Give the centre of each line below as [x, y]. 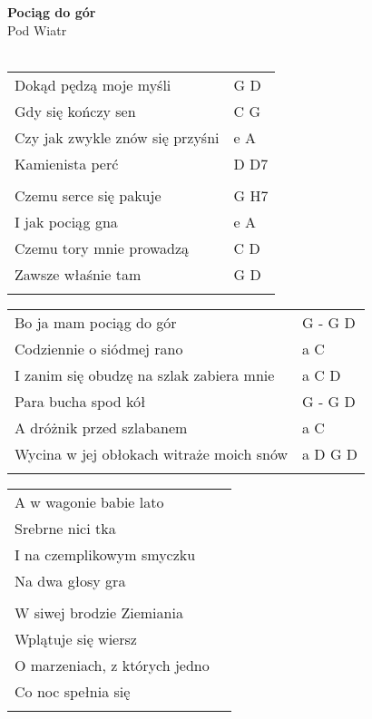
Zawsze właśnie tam [78, 274]
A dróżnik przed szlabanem [101, 427]
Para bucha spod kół [80, 401]
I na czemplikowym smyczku [105, 554]
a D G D [330, 453]
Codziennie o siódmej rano [99, 348]
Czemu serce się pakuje [88, 195]
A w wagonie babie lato [89, 501]
